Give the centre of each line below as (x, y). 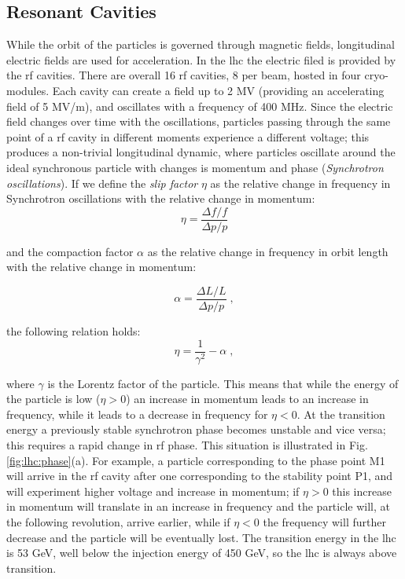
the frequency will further (324, 522)
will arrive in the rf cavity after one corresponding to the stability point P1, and (200, 476)
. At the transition (341, 414)
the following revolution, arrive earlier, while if (118, 522)
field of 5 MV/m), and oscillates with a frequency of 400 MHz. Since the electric (200, 106)
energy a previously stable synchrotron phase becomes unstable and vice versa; (196, 429)
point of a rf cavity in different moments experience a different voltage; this (188, 136)
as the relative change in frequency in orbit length (268, 251)
